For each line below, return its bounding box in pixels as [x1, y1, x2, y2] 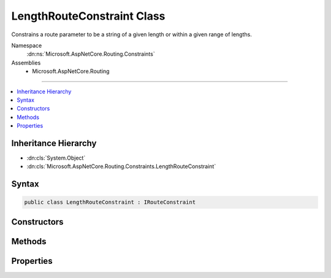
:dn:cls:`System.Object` [26, 154, 86, 161]
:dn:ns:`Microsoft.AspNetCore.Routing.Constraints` [26, 50, 156, 58]
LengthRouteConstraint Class [11, 9, 165, 23]
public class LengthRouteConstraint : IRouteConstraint [24, 199, 196, 206]
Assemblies [11, 59, 41, 66]
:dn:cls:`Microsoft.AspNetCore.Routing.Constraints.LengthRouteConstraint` [26, 163, 216, 170]
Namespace [11, 42, 42, 49]
